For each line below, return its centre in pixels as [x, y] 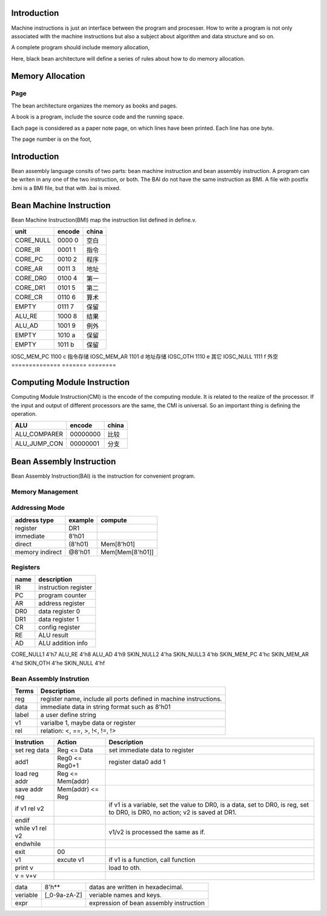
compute [114, 520]
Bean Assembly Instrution [50, 679]
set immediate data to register [151, 750]
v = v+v [26, 875]
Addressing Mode [38, 508]
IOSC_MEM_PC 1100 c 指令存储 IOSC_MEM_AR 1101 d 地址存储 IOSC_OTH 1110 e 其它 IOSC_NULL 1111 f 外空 [145, 356]
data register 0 [59, 611]
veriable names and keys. [125, 895]
